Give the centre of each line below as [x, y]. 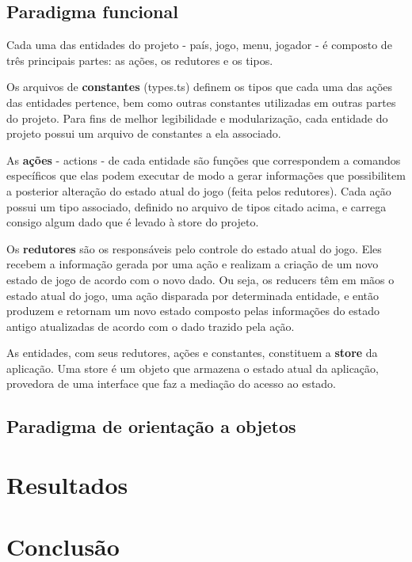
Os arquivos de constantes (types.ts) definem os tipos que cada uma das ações [200, 87]
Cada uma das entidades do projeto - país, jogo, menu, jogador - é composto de [199, 45]
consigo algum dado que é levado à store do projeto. [133, 222]
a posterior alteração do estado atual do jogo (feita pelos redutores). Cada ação [199, 190]
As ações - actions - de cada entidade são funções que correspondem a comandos [204, 159]
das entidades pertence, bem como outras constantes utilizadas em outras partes [201, 102]
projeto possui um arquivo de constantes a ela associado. [144, 133]
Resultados [67, 485]
